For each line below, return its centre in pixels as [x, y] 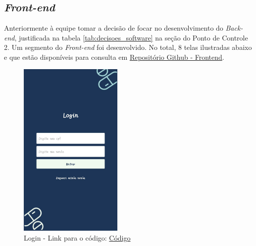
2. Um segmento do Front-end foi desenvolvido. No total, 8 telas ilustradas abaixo [128, 47]
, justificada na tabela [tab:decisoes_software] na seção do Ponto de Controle [131, 37]
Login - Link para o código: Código [77, 237]
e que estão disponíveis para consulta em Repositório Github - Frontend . [114, 57]
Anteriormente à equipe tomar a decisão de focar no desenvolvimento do [114, 28]
